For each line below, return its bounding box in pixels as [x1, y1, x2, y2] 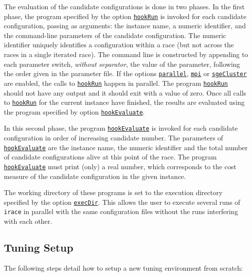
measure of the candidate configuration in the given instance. [4, 171, 186, 181]
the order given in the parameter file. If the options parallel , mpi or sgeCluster [4, 68, 247, 79]
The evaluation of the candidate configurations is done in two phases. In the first [4, 1, 245, 11]
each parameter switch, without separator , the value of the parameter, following [4, 59, 240, 69]
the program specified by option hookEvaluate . [4, 106, 145, 117]
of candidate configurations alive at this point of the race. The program [4, 152, 217, 162]
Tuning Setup [4, 240, 73, 255]
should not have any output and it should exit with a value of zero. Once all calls [4, 87, 247, 98]
